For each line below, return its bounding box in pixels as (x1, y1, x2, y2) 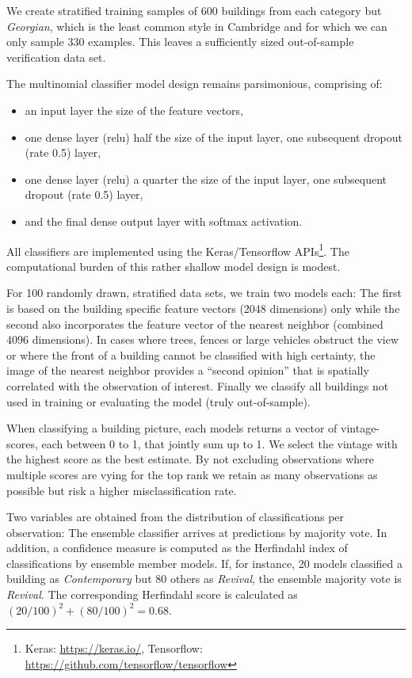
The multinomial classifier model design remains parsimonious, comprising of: (6, 75, 383, 92)
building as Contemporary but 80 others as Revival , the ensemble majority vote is (6, 570, 402, 587)
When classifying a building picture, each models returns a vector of (6, 420, 338, 436)
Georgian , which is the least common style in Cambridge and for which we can (6, 17, 387, 34)
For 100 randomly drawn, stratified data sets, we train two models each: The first (6, 284, 402, 301)
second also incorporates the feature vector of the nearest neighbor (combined (6, 315, 383, 332)
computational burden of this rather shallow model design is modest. (6, 257, 341, 274)
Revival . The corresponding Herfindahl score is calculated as (6, 586, 298, 603)
